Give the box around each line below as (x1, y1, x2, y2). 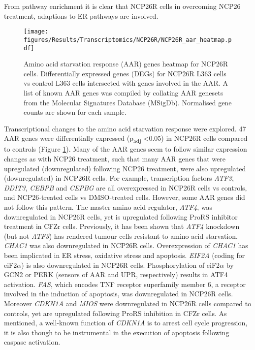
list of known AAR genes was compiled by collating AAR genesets (24, 87, 223, 97)
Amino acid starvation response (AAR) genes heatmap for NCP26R (24, 59, 228, 69)
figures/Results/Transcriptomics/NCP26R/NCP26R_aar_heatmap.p (24, 36, 232, 43)
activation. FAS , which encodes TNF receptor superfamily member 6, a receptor (4, 279, 246, 289)
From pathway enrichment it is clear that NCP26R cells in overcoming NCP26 (4, 1, 241, 11)
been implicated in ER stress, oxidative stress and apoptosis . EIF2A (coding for (4, 250, 245, 260)
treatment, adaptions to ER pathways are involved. (4, 10, 159, 21)
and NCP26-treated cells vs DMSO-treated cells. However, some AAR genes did (4, 192, 245, 202)
